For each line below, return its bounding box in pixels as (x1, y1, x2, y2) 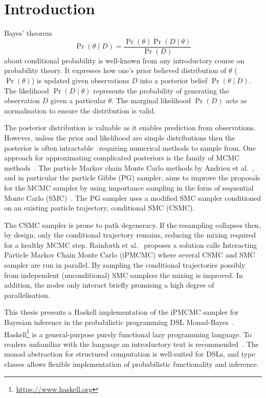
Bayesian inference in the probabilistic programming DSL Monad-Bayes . (4, 317, 234, 327)
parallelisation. (4, 289, 50, 300)
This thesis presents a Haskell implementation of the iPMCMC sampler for (4, 307, 239, 317)
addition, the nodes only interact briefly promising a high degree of (4, 279, 214, 290)
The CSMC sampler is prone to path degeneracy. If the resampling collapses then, (4, 219, 261, 230)
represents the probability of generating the (93, 85, 229, 96)
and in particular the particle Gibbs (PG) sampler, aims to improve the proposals (4, 172, 260, 183)
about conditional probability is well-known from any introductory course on (4, 55, 245, 65)
